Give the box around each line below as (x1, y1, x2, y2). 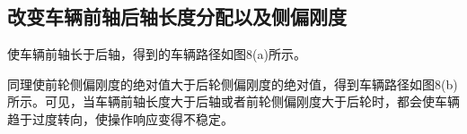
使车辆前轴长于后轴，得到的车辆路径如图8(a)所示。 (7, 45, 306, 63)
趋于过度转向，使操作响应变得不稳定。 (7, 109, 233, 128)
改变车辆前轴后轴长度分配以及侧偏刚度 (7, 3, 347, 30)
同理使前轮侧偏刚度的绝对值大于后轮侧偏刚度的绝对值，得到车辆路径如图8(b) (7, 74, 458, 93)
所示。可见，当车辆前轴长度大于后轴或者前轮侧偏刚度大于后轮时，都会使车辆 (7, 92, 460, 111)
